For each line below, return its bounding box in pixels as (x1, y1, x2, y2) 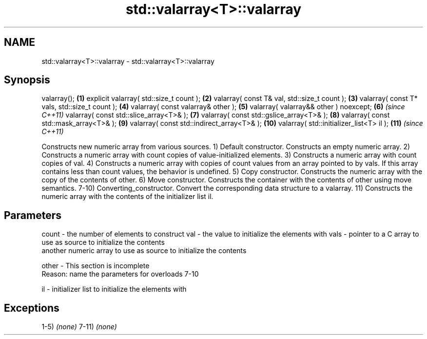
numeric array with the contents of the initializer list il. (41, 192, 213, 201)
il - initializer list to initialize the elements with (41, 285, 187, 294)
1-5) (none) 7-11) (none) (41, 322, 117, 331)
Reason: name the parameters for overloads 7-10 (41, 270, 199, 279)
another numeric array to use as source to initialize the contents (41, 246, 247, 255)
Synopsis (4, 74, 50, 86)
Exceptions (4, 301, 59, 314)
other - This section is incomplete (41, 261, 150, 270)
